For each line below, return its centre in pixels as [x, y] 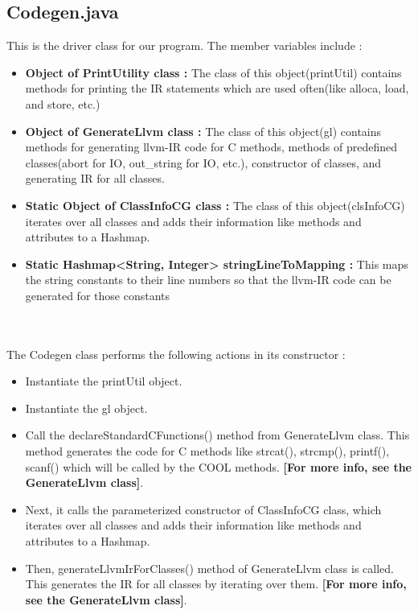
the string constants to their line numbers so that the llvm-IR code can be [208, 280]
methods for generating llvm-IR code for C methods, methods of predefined [211, 147]
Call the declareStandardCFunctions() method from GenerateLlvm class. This [217, 435]
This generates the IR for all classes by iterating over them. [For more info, [216, 584]
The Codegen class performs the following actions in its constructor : [176, 354]
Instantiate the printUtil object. [104, 381]
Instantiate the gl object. [86, 408]
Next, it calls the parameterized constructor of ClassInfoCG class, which [203, 509]
